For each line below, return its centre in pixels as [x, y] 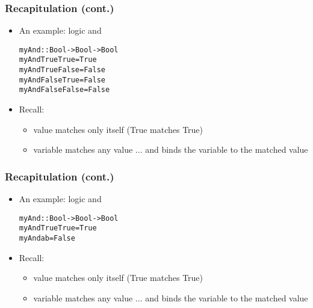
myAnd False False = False [64, 90]
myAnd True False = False [62, 70]
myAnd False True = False [62, 80]
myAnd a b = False [47, 238]
